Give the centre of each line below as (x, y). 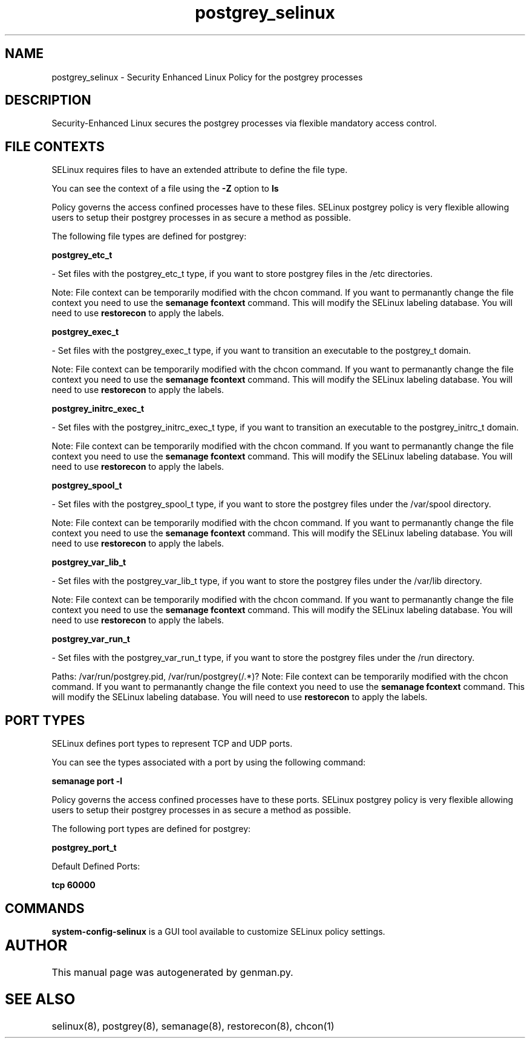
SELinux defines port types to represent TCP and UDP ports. (172, 744)
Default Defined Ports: (96, 866)
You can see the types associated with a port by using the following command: (209, 762)
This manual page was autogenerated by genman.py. (172, 972)
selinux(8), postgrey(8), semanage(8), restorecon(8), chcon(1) (193, 1026)
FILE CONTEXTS (55, 146)
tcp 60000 (74, 885)
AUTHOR (36, 945)
